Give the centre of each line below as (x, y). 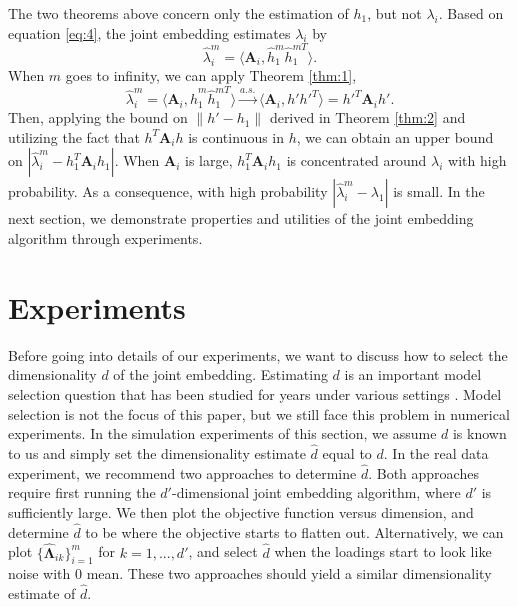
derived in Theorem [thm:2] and (367, 117)
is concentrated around (356, 160)
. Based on (471, 13)
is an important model (413, 374)
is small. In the (439, 191)
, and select (223, 551)
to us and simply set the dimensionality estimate (157, 452)
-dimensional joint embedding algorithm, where (316, 492)
